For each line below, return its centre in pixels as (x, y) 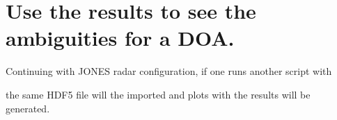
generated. (28, 108)
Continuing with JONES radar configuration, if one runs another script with (169, 71)
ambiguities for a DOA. (120, 38)
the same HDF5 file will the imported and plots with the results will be (158, 94)
